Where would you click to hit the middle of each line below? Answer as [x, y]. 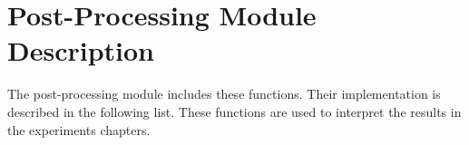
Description [81, 50]
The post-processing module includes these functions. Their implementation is [224, 94]
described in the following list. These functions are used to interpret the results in [234, 111]
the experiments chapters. [79, 129]
